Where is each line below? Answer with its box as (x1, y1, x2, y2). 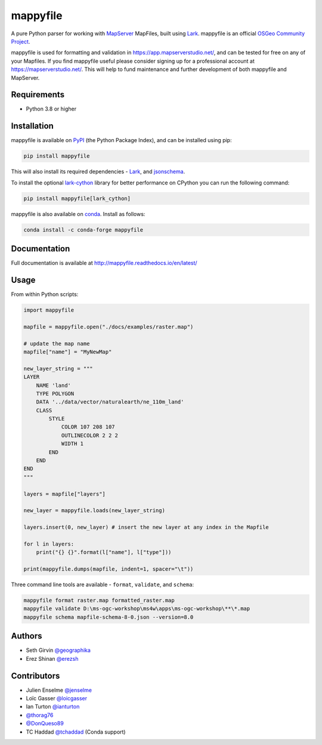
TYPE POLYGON (36, 390, 75, 397)
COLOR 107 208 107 (61, 424, 116, 430)
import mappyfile (23, 307, 75, 313)
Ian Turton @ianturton (26, 703, 80, 710)
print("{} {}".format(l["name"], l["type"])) (36, 549, 172, 556)
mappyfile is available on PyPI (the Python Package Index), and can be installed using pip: (11, 137, 232, 144)
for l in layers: (23, 540, 75, 547)
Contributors (11, 670, 60, 681)
